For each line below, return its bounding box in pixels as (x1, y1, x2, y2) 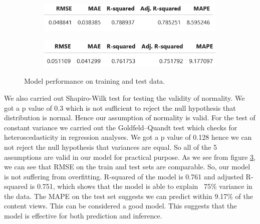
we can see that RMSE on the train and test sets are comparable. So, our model (4, 161, 250, 172)
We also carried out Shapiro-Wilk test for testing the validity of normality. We (4, 92, 245, 103)
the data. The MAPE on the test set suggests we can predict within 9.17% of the (4, 190, 253, 201)
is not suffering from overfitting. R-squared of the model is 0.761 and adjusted (4, 171, 243, 181)
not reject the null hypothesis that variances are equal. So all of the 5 (4, 141, 217, 152)
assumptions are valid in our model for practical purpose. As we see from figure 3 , (4, 151, 256, 162)
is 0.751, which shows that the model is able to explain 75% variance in (30, 181, 252, 191)
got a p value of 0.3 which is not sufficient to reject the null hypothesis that (4, 102, 236, 113)
